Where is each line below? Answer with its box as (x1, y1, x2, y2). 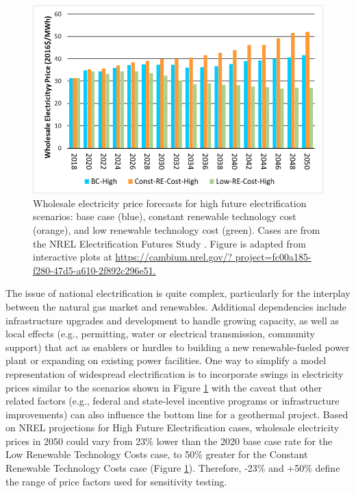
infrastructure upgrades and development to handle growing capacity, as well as (5, 313, 340, 327)
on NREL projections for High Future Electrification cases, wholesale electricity (5, 420, 340, 435)
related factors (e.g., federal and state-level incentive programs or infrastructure (5, 394, 340, 408)
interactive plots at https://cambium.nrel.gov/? (33, 250, 233, 264)
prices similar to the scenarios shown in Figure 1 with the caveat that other (5, 380, 322, 394)
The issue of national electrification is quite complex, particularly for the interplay (5, 286, 351, 300)
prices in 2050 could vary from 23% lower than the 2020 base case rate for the (5, 433, 333, 448)
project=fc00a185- (235, 250, 311, 264)
